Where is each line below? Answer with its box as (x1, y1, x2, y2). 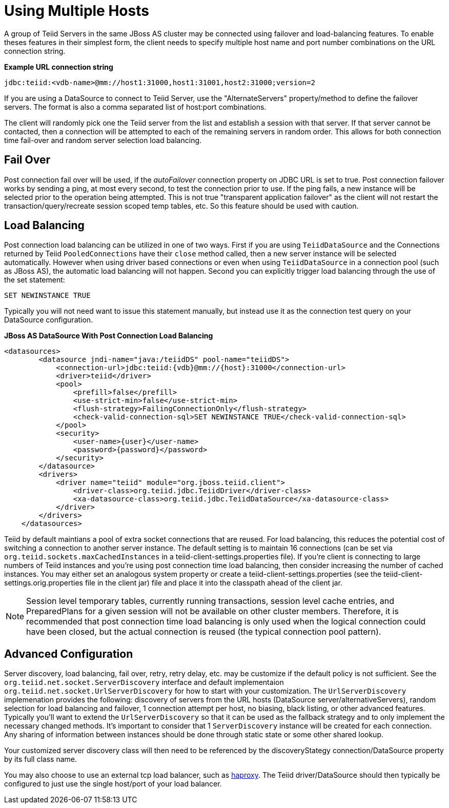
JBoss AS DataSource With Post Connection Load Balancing (4, 331, 213, 340)
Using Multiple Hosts (4, 2, 149, 19)
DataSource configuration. (4, 315, 93, 325)
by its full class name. (4, 755, 77, 764)
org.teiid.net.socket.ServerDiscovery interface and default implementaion (4, 678, 284, 687)
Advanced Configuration (4, 647, 133, 660)
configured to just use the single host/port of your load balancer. (4, 779, 222, 789)
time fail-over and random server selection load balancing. (4, 135, 202, 145)
